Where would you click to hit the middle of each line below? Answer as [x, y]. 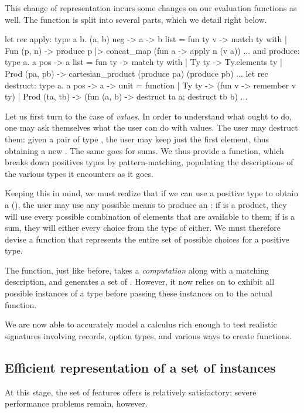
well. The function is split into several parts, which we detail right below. [136, 19]
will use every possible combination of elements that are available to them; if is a [150, 216]
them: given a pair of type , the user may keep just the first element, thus [137, 139]
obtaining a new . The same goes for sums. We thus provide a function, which [144, 150]
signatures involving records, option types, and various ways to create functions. [148, 335]
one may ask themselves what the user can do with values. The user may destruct [151, 127]
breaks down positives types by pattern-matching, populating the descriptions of [149, 162]
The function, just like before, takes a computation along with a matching [137, 270]
